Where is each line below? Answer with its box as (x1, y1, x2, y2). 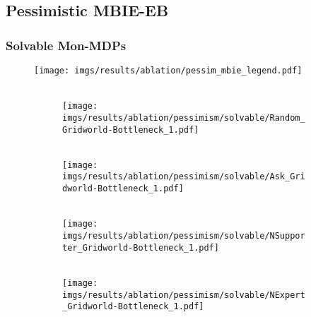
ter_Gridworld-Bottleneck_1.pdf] (62, 242, 219, 253)
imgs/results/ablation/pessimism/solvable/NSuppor (62, 231, 305, 241)
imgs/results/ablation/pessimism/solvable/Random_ (62, 112, 305, 123)
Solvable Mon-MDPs (6, 36, 127, 54)
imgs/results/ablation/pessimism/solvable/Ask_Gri (62, 172, 305, 182)
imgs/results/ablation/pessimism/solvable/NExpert (62, 289, 305, 300)
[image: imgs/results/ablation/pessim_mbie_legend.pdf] (34, 66, 303, 76)
